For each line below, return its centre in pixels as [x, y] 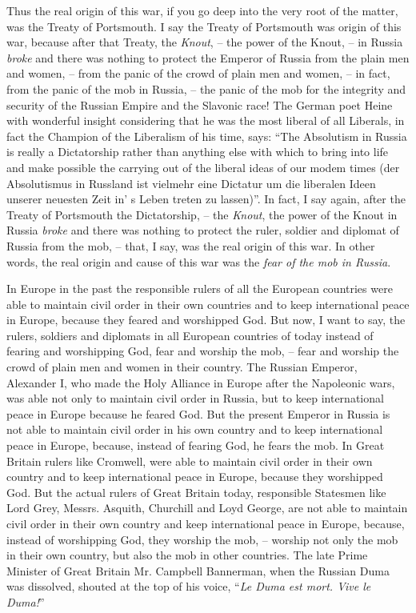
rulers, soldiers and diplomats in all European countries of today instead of [190, 335]
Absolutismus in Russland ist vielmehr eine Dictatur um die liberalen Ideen [191, 183]
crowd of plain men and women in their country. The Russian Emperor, [182, 367]
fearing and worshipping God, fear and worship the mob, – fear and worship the [203, 351]
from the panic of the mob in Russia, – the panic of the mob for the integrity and [206, 88]
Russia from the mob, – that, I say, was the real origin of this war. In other [191, 245]
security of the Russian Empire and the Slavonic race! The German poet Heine [200, 104]
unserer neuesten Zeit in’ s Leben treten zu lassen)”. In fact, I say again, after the [206, 199]
